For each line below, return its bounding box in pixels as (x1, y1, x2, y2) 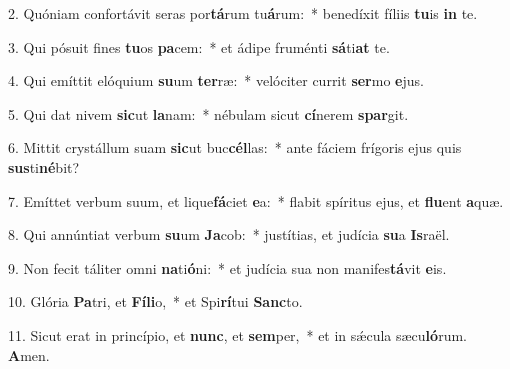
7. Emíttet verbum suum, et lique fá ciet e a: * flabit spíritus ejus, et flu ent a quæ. (8, 190, 504, 211)
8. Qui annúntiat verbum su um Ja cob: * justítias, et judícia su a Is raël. (8, 224, 450, 245)
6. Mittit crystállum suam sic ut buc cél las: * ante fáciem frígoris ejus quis (8, 137, 462, 158)
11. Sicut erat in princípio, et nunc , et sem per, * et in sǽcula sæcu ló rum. (8, 324, 467, 345)
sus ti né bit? (8, 156, 80, 177)
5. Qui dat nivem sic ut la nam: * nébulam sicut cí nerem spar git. (8, 103, 409, 124)
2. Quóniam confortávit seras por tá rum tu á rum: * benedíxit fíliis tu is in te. (8, 3, 478, 23)
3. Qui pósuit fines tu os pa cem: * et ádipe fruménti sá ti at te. (8, 36, 390, 57)
